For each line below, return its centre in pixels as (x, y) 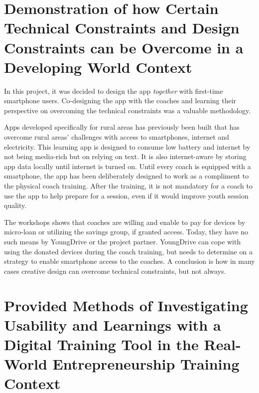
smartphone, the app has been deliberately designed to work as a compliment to (127, 176)
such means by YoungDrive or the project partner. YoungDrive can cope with (123, 241)
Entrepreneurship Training (146, 364)
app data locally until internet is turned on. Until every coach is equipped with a (128, 166)
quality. (15, 205)
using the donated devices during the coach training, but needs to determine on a (128, 251)
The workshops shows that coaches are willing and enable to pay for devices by (125, 222)
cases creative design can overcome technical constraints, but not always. (115, 271)
